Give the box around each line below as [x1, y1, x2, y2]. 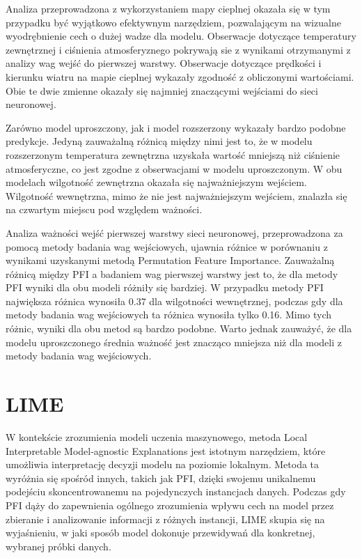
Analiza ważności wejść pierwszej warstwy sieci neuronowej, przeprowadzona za [6, 225, 343, 240]
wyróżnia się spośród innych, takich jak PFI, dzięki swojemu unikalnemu [6, 470, 316, 485]
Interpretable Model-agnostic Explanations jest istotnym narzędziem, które [6, 443, 326, 458]
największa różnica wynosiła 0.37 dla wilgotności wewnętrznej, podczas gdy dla [6, 293, 343, 308]
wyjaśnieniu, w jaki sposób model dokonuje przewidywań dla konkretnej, [6, 525, 315, 540]
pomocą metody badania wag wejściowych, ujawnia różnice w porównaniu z [6, 239, 328, 254]
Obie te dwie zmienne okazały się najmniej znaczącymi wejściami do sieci [6, 83, 318, 98]
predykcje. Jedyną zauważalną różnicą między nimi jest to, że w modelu [6, 134, 313, 148]
